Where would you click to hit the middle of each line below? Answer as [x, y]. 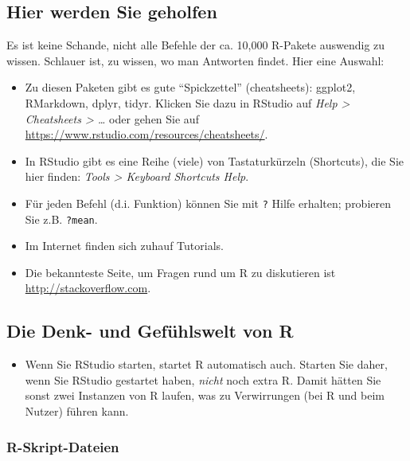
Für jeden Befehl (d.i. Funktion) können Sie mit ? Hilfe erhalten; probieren [208, 203]
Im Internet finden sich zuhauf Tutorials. [124, 246]
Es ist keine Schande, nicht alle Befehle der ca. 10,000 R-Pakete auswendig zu [196, 45]
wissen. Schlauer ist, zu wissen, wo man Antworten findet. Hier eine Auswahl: [195, 60]
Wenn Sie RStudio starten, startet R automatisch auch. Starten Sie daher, [206, 364]
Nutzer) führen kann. [77, 411]
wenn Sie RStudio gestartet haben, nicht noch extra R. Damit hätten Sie [203, 379]
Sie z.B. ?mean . [61, 219]
